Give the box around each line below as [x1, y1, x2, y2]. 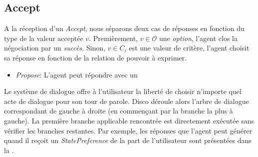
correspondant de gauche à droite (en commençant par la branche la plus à [4, 105, 233, 116]
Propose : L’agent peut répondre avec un [15, 69, 138, 79]
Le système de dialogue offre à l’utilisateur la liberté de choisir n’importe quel [4, 86, 242, 96]
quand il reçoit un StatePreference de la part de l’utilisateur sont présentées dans [4, 135, 252, 145]
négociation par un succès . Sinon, [4, 42, 106, 53]
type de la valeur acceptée [4, 32, 83, 43]
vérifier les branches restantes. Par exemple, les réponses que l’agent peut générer [4, 125, 253, 135]
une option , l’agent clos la [159, 32, 238, 43]
